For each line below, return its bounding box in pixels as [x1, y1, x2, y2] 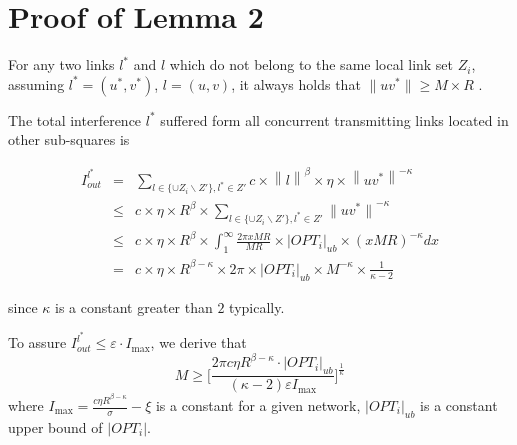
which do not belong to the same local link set [169, 54, 454, 75]
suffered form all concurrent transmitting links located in [160, 109, 509, 130]
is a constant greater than [55, 296, 213, 317]
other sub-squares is [8, 129, 130, 150]
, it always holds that [231, 73, 361, 94]
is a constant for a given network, [155, 395, 361, 415]
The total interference [8, 109, 142, 130]
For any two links [8, 54, 115, 75]
